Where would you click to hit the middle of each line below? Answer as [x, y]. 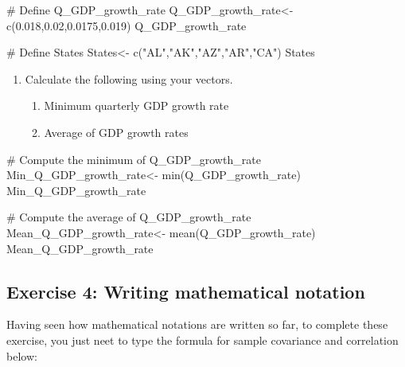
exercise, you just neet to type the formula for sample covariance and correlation [202, 340]
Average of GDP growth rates [116, 132]
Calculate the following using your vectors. [129, 78]
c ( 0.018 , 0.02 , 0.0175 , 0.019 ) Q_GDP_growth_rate [127, 25]
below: [22, 355]
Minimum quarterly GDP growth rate [136, 105]
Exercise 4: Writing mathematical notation [186, 291]
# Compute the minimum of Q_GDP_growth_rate [134, 159]
